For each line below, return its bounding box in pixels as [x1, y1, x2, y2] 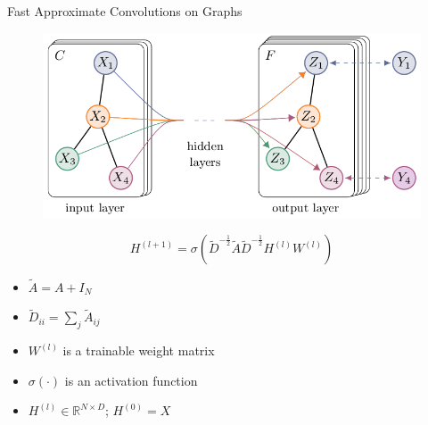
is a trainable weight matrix [62, 341, 215, 360]
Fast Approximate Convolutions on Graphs [7, 2, 243, 20]
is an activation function [64, 371, 198, 389]
